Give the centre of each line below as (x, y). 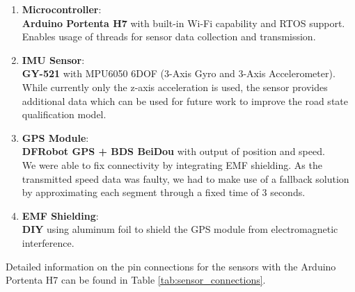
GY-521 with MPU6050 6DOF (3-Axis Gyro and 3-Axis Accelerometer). (179, 73)
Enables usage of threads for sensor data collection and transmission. (169, 36)
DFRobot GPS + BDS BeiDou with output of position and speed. (173, 151)
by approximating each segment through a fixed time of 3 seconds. (164, 192)
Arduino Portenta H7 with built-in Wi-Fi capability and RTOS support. (183, 23)
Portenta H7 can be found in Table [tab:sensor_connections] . (136, 280)
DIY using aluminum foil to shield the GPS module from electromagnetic (180, 229)
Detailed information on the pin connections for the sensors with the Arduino (171, 266)
